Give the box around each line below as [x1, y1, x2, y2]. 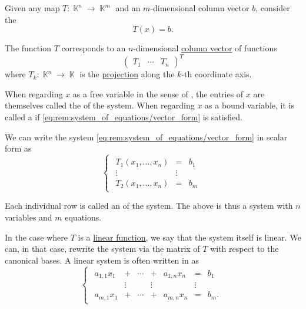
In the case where [5, 231, 68, 243]
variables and [5, 211, 52, 223]
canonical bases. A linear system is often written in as [5, 254, 199, 266]
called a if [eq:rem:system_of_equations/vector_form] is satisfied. [5, 111, 242, 123]
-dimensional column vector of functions [133, 42, 277, 54]
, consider [255, 2, 290, 14]
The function [5, 42, 51, 54]
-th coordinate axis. [181, 68, 252, 80]
